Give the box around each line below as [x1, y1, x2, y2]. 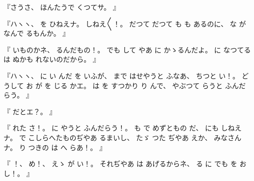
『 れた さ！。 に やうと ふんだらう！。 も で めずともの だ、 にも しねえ [3, 123, 242, 133]
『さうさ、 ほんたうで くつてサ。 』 [3, 2, 120, 12]
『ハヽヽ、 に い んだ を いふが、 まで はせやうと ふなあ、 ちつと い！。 [3, 70, 240, 80]
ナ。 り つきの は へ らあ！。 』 [3, 142, 107, 152]
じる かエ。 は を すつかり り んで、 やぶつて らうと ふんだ [54, 80, 246, 90]
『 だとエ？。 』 [3, 106, 56, 116]
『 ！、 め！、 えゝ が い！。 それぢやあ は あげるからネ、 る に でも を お [3, 158, 247, 169]
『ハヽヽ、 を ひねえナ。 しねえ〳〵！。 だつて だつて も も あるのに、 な [3, 18, 237, 28]
